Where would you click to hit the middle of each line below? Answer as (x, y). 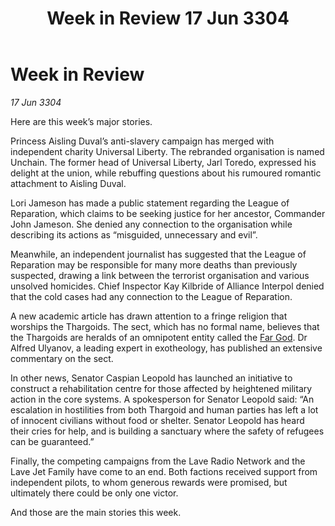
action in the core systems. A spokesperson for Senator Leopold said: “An (162, 399)
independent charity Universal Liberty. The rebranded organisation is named (167, 151)
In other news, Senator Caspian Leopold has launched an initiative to (151, 378)
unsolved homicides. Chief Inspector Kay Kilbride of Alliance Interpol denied (167, 286)
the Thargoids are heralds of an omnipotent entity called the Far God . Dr (159, 337)
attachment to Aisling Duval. (68, 183)
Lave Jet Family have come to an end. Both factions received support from (164, 471)
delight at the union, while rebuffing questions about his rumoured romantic (166, 173)
